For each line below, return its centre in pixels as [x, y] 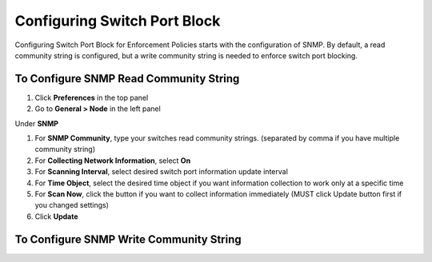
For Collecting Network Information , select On [113, 161]
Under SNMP [37, 123]
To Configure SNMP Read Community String [127, 79]
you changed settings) [72, 205]
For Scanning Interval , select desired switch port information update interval [161, 172]
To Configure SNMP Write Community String [128, 239]
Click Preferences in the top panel [92, 97]
